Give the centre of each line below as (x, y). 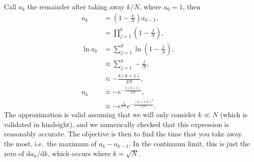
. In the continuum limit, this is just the (189, 143)
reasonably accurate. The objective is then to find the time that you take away (123, 134)
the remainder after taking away (76, 6)
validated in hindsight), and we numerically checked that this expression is (117, 124)
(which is (234, 114)
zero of (14, 153)
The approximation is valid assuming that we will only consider (100, 114)
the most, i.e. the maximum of (50, 143)
